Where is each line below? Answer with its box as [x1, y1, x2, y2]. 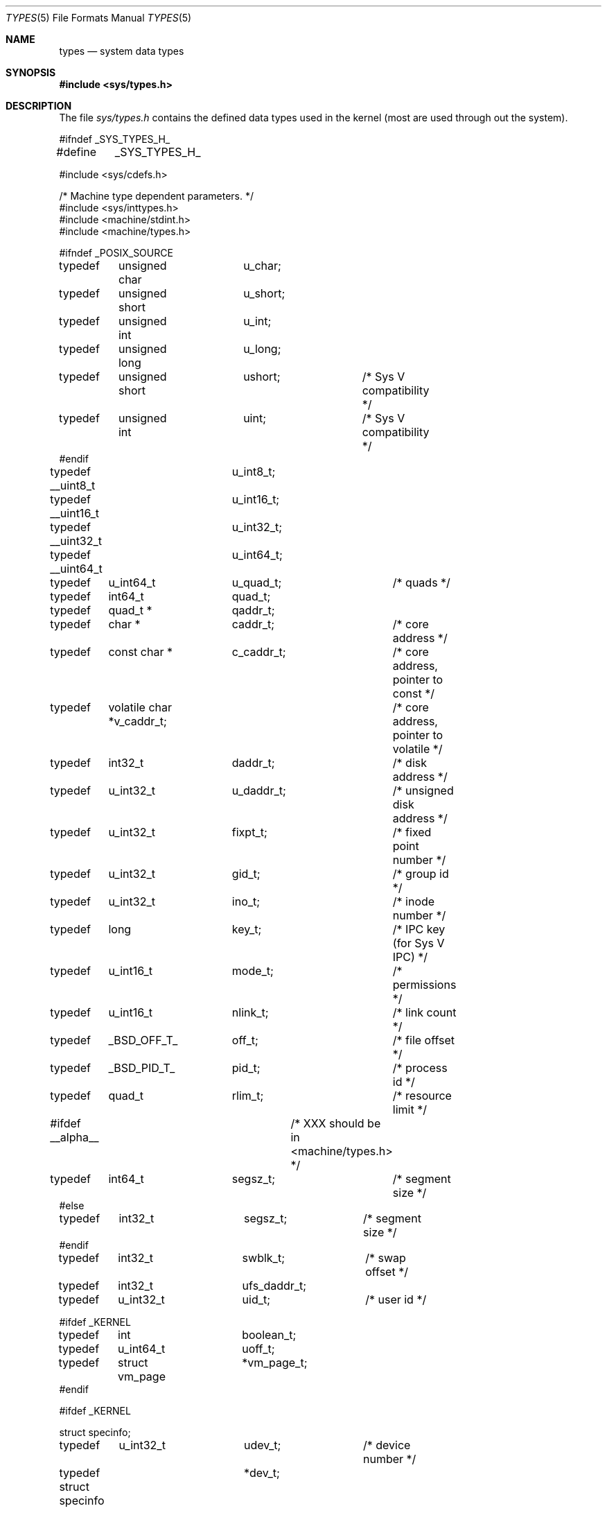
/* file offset [392, 1033, 455, 1047]
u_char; [243, 259, 281, 273]
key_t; [231, 922, 262, 936]
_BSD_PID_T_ [108, 1061, 175, 1075]
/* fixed [392, 825, 432, 839]
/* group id [392, 867, 449, 881]
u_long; [243, 342, 281, 356]
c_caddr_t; [231, 645, 286, 659]
